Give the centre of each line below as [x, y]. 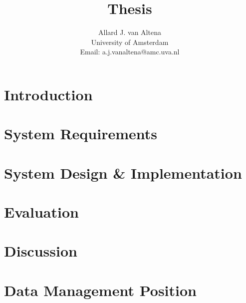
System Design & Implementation [123, 172]
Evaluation [41, 212]
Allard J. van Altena [130, 32]
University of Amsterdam [130, 42]
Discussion [41, 251]
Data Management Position [100, 290]
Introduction [48, 94]
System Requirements [81, 134]
